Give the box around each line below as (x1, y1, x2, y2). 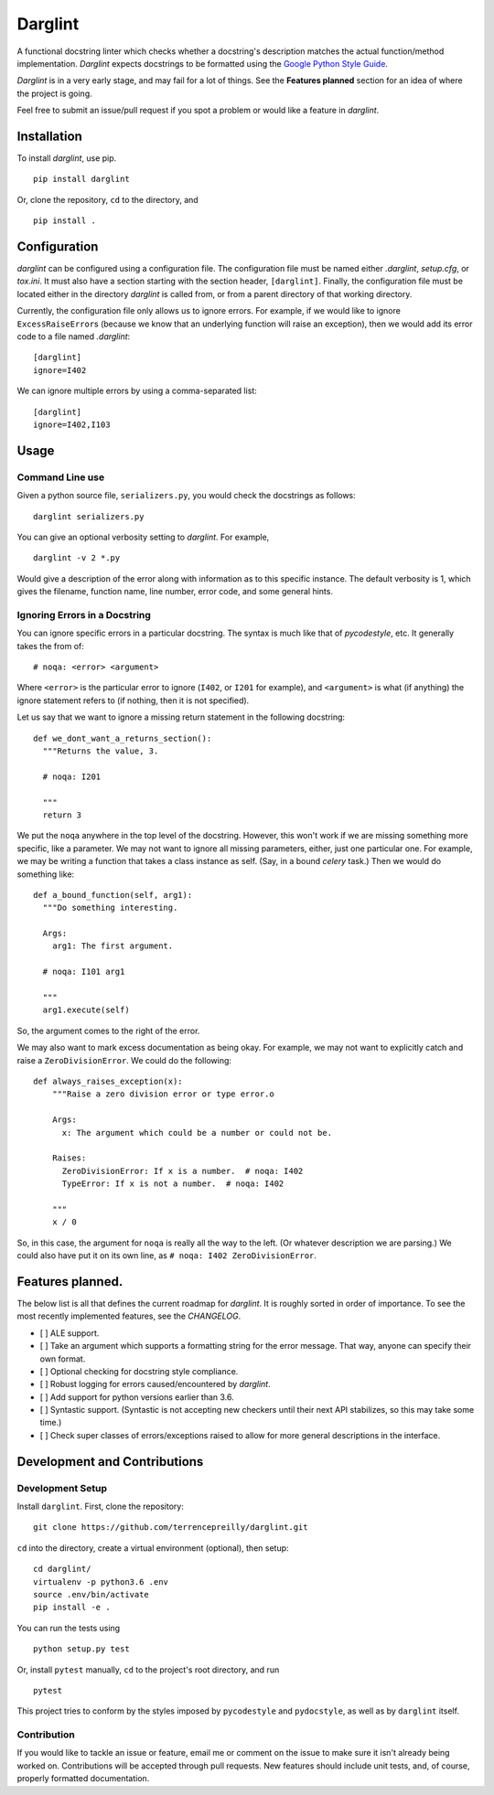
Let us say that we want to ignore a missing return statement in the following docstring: (16, 711, 346, 722)
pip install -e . (33, 1602, 111, 1613)
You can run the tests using (16, 1622, 121, 1633)
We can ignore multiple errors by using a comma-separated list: (16, 385, 258, 397)
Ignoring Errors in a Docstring (16, 608, 151, 621)
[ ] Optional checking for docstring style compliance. (39, 1365, 239, 1376)
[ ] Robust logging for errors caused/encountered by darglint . (39, 1379, 271, 1390)
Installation (16, 128, 82, 144)
